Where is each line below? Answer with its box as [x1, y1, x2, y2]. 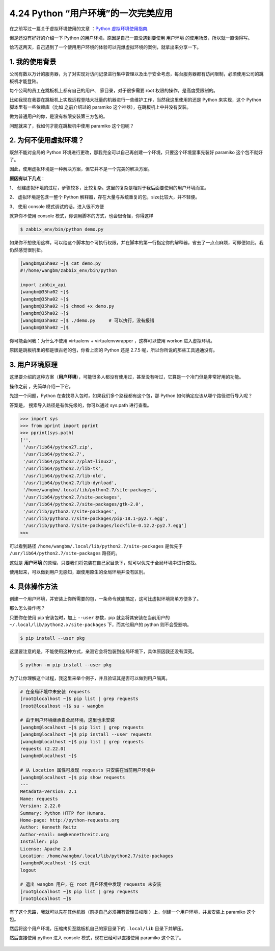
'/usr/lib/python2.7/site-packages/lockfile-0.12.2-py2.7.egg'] [23, 523, 187, 529]
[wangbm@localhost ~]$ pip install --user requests [20, 732, 152, 737]
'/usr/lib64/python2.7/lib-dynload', [23, 480, 117, 486]
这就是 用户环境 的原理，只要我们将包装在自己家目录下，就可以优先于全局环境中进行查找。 [9, 559, 200, 566]
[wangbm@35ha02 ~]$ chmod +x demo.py [20, 303, 115, 309]
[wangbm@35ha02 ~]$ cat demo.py [20, 260, 101, 266]
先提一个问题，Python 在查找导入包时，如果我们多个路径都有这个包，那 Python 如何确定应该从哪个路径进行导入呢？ [9, 393, 253, 399]
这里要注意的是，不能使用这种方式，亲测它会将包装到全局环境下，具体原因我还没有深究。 [9, 648, 197, 654]
